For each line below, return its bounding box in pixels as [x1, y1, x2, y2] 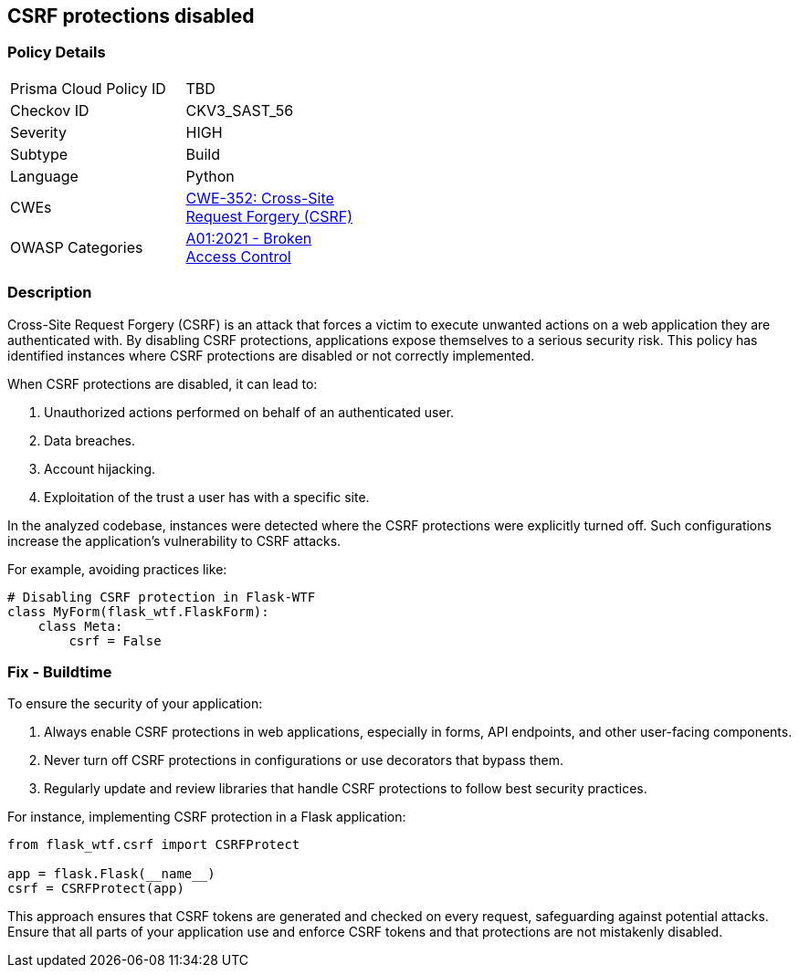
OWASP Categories [10, 237, 143, 257]
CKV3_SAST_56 [185, 100, 294, 120]
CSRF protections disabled [7, 5, 255, 27]
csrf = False [68, 633, 162, 648]
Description [7, 283, 92, 302]
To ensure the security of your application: [7, 696, 263, 712]
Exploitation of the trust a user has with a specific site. [44, 488, 370, 505]
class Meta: [37, 618, 123, 634]
